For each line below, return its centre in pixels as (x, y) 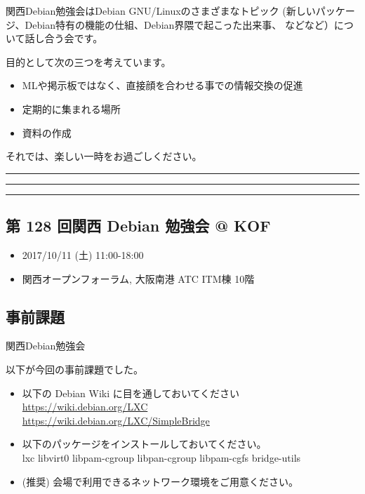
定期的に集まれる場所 (71, 108)
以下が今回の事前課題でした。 (74, 369)
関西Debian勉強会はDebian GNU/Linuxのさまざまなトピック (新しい (161, 11)
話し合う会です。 (64, 38)
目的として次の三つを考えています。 (88, 61)
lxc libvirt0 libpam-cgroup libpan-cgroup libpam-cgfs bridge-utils (161, 457)
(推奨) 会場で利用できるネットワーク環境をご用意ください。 (160, 481)
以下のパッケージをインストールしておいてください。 (144, 444)
